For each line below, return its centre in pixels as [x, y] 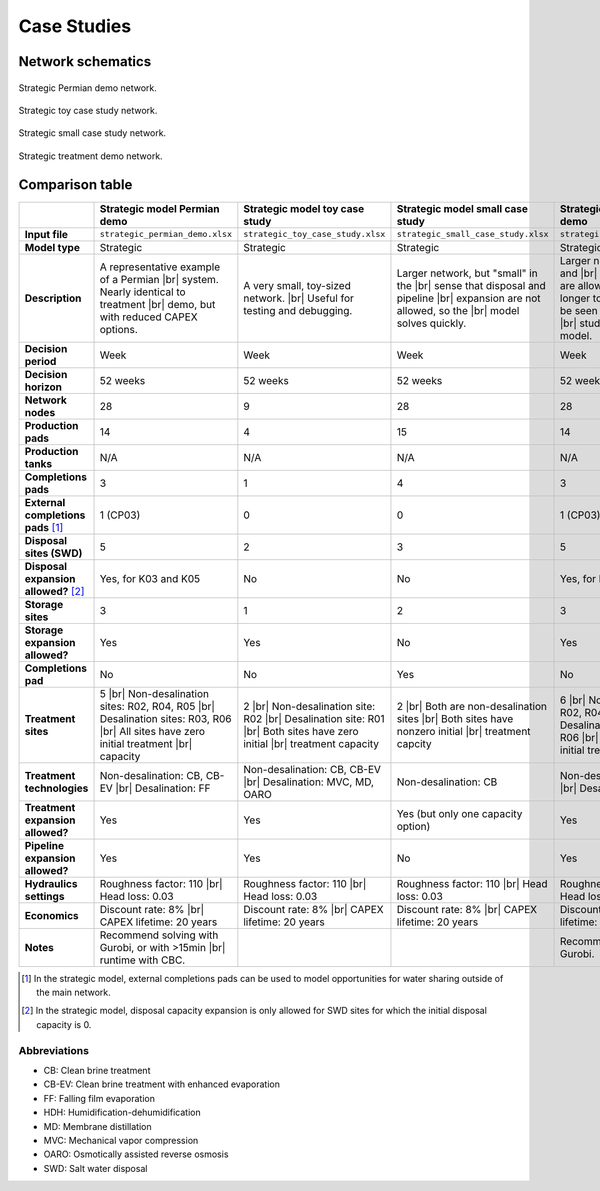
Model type [52, 247]
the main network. [74, 992]
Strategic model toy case [304, 208]
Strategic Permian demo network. [87, 87]
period [40, 361]
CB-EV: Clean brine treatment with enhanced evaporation [161, 1084]
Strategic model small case [462, 208]
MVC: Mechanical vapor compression [121, 1140]
